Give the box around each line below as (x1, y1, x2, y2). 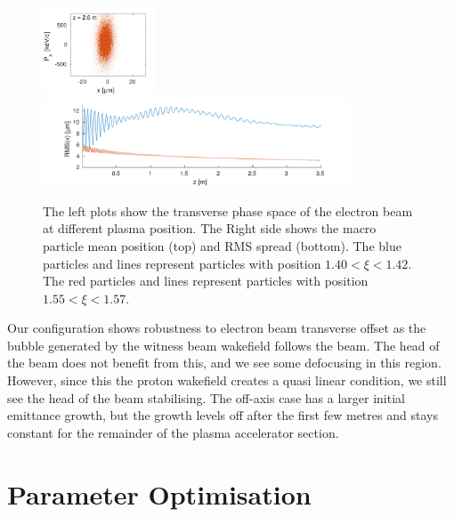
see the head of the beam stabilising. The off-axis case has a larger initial (7, 388, 405, 407)
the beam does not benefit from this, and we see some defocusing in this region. (7, 353, 442, 372)
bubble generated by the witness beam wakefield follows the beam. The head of (7, 335, 440, 354)
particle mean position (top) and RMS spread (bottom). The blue (43, 236, 401, 254)
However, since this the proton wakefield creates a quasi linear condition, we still (7, 371, 447, 390)
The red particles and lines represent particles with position (43, 271, 369, 290)
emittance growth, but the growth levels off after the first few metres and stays (7, 406, 438, 424)
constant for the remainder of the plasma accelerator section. (7, 423, 339, 441)
